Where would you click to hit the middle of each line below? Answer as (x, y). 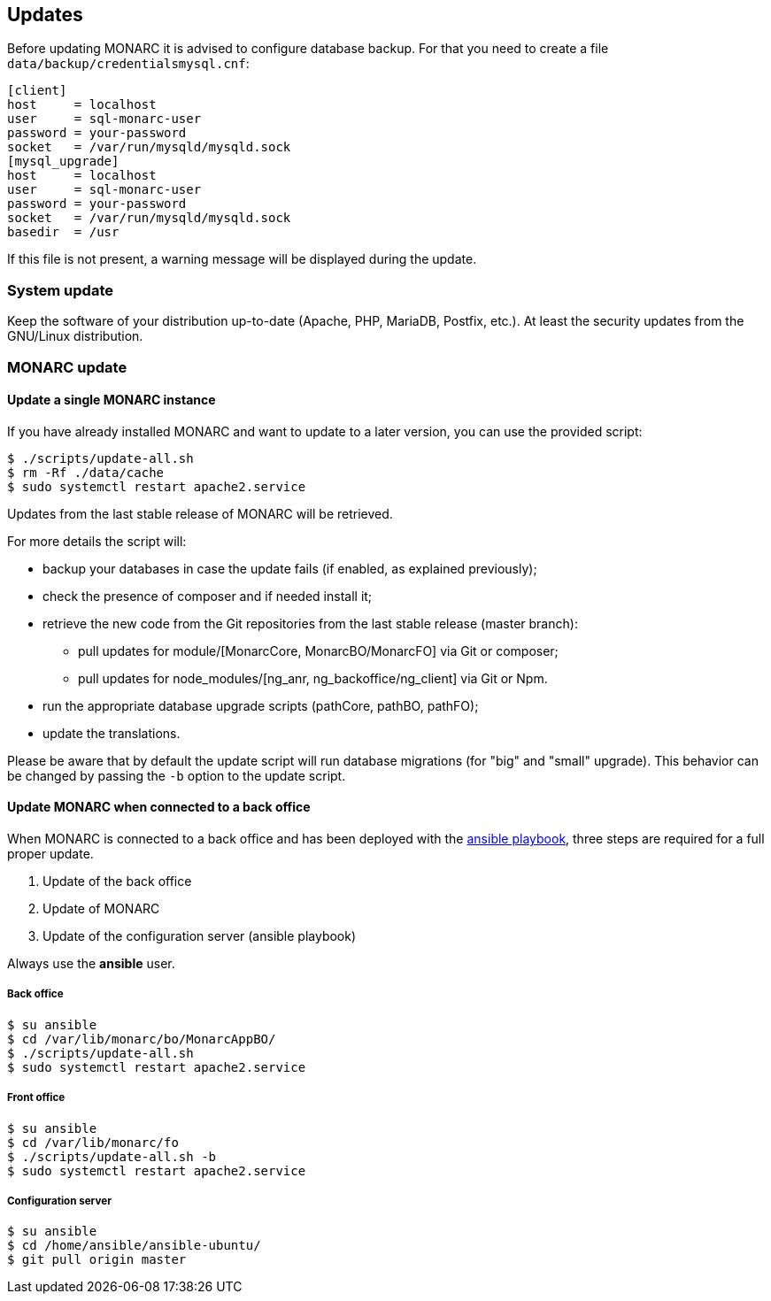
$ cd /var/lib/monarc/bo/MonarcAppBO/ (142, 1039)
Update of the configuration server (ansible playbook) (200, 935)
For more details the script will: (97, 541)
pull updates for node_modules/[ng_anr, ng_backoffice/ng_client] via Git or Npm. (313, 678)
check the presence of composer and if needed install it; (208, 596)
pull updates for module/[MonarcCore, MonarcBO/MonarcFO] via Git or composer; (318, 650)
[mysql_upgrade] (63, 162)
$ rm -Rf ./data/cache (86, 472)
